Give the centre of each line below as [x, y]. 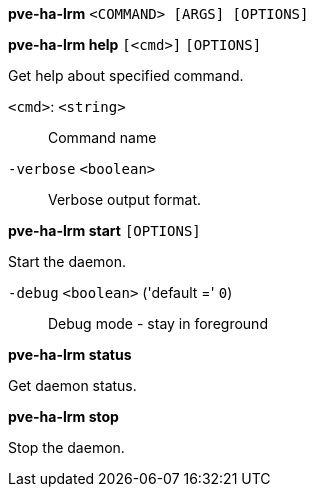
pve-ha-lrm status [70, 354]
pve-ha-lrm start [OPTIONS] [104, 230]
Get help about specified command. [126, 75]
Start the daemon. [67, 261]
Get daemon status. [72, 385]
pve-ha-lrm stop [63, 416]
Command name [102, 137]
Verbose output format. [125, 199]
